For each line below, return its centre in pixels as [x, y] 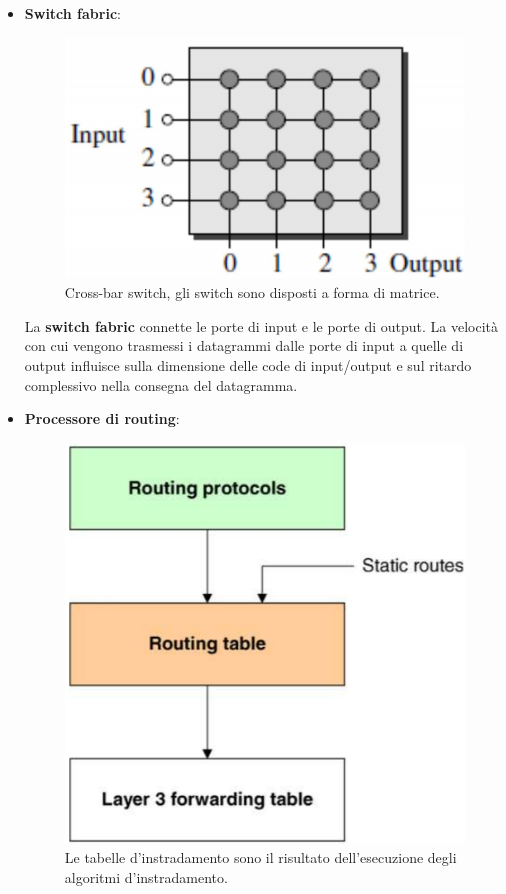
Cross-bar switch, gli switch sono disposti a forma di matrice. [252, 292]
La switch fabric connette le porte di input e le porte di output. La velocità [261, 325]
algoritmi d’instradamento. [146, 877]
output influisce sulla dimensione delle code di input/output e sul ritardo [248, 365]
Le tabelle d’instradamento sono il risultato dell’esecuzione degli [260, 857]
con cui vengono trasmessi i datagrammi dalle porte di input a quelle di [244, 345]
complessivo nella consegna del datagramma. [161, 384]
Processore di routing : [102, 418]
